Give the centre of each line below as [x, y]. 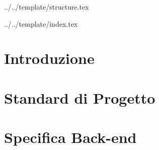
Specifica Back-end [70, 137]
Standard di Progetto [80, 97]
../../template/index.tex [41, 23]
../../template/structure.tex [47, 7]
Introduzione [49, 58]
